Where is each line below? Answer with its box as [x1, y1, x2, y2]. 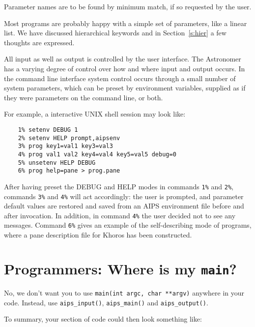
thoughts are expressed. [4, 37, 75, 47]
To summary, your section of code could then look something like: [4, 314, 202, 324]
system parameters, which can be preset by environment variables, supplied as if [4, 83, 246, 93]
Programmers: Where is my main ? [4, 258, 237, 278]
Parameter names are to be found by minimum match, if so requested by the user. [4, 1, 252, 11]
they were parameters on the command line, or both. [4, 92, 163, 102]
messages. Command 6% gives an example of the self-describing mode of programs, [4, 220, 252, 230]
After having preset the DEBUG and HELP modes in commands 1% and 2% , [4, 181, 233, 191]
